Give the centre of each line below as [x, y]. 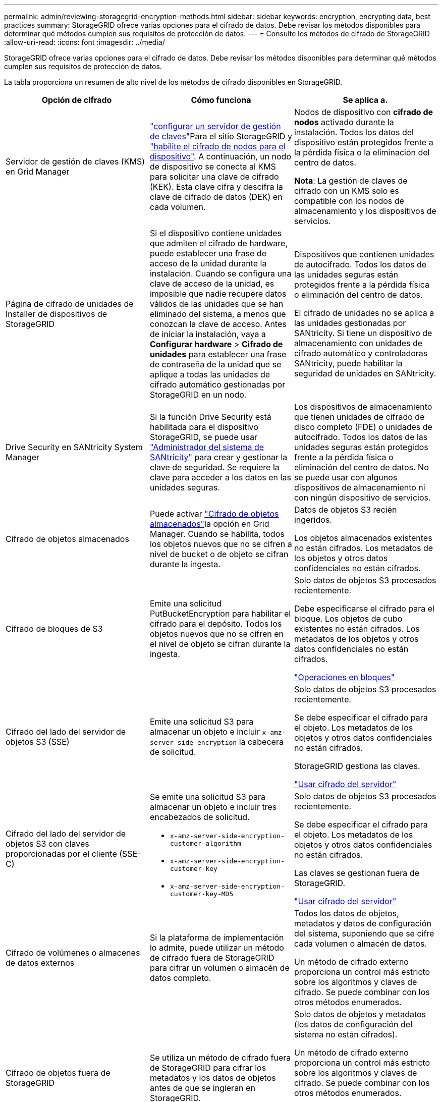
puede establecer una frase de [208, 253]
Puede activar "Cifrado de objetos [214, 514]
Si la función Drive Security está [210, 417]
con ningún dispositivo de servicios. [362, 498]
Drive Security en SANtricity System [74, 447]
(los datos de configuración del [353, 1024]
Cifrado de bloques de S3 [54, 629]
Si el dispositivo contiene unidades [216, 233]
